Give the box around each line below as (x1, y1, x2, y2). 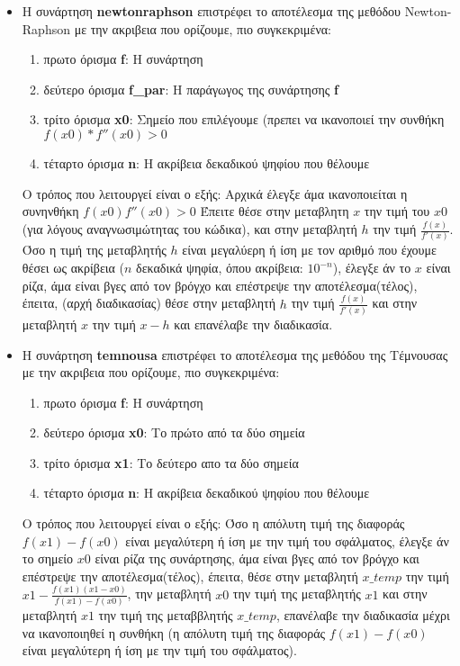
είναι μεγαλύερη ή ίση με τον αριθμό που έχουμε (182, 240, 437, 259)
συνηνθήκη (22, 202, 79, 220)
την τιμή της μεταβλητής (232, 584, 361, 603)
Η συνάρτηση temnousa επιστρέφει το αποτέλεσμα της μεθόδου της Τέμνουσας (22, 345, 448, 364)
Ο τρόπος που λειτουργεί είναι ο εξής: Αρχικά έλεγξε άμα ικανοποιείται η (22, 184, 408, 202)
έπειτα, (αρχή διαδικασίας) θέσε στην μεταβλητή (22, 293, 276, 312)
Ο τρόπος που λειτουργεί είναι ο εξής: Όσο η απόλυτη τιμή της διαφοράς (22, 514, 405, 533)
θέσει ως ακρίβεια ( (22, 258, 125, 277)
